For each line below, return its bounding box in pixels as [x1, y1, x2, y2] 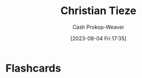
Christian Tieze [60, 4, 137, 18]
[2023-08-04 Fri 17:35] [70, 35, 127, 42]
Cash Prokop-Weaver [72, 23, 125, 30]
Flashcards [5, 62, 61, 74]
